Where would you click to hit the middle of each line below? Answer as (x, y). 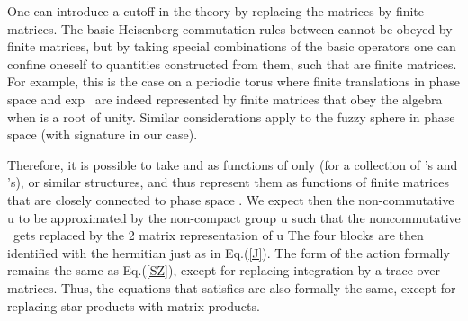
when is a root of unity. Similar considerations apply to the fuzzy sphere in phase (231, 116)
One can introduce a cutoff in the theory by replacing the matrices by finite (216, 11)
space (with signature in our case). (103, 134)
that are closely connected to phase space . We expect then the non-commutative (231, 199)
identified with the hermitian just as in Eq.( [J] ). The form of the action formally (229, 252)
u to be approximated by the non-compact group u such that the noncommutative (234, 217)
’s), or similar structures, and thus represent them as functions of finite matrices (228, 182)
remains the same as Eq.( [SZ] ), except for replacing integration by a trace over (224, 270)
